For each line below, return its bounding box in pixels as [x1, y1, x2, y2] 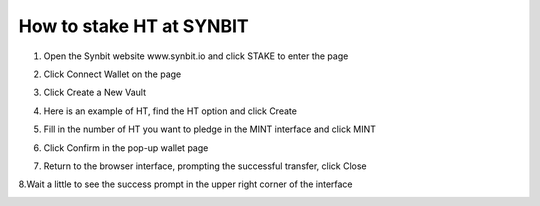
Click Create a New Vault [43, 86, 147, 99]
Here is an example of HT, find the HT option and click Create [43, 105, 297, 117]
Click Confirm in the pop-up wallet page [43, 141, 209, 154]
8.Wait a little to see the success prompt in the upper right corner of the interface [18, 178, 354, 190]
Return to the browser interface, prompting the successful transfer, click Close [43, 160, 367, 172]
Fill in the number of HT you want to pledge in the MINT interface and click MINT [43, 123, 377, 135]
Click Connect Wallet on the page [43, 68, 182, 80]
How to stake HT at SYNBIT [18, 15, 249, 37]
